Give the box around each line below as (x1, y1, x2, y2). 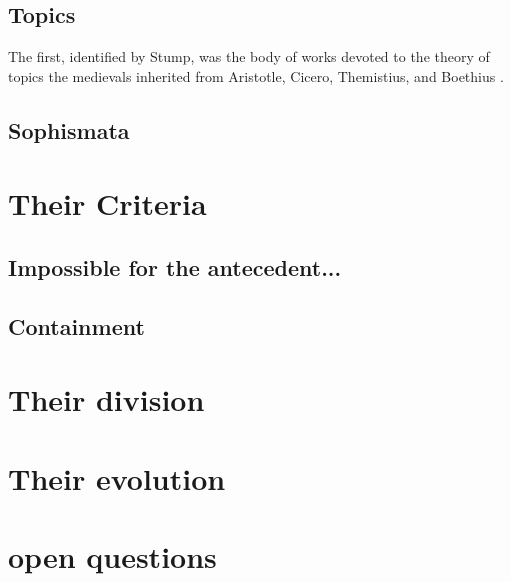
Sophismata (8, 114, 130, 145)
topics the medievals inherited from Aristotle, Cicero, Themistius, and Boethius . (8, 65, 504, 86)
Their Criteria (8, 183, 207, 224)
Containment (8, 310, 145, 341)
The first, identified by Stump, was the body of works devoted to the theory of (8, 46, 490, 67)
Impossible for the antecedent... (8, 251, 342, 282)
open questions (8, 536, 217, 577)
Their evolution (8, 457, 226, 498)
